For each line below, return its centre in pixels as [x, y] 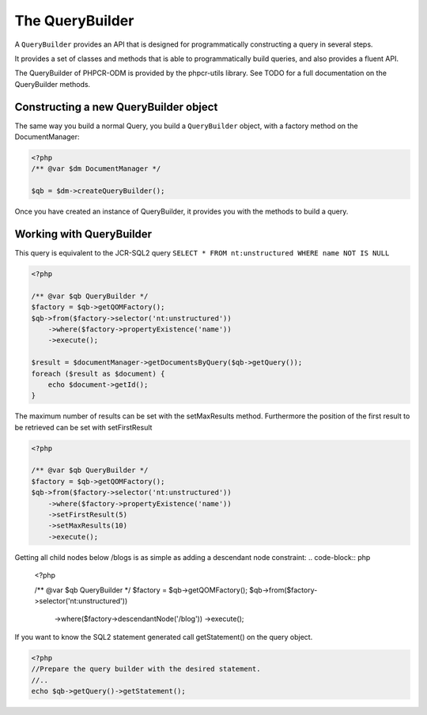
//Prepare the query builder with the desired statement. [146, 669]
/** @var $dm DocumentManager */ [96, 169]
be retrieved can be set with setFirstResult [83, 427]
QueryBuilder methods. [53, 84]
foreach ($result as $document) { [98, 373]
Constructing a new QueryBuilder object [116, 107]
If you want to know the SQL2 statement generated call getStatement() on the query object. [164, 637]
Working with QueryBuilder [83, 234]
